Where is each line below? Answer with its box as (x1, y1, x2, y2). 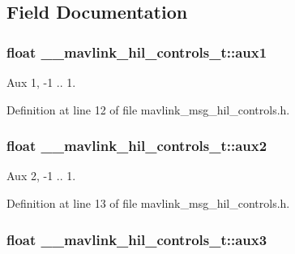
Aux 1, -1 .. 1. (6, 74, 76, 90)
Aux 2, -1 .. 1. (6, 167, 76, 184)
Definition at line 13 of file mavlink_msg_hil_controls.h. (6, 195, 290, 211)
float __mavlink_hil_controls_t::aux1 (6, 41, 267, 62)
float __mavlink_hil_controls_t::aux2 (6, 136, 267, 156)
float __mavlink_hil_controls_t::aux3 (6, 229, 267, 249)
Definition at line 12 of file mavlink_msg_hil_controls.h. (6, 101, 290, 118)
